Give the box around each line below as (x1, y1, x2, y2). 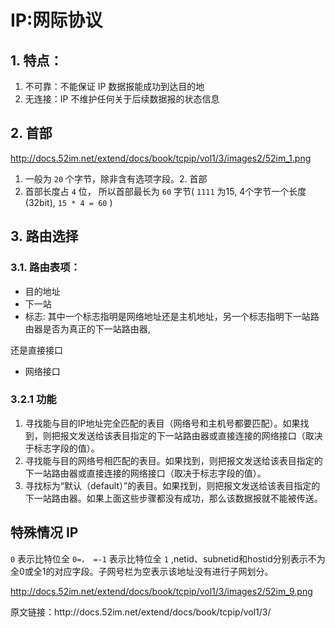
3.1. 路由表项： (10, 261, 81, 275)
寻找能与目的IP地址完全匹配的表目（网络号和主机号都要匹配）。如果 (24, 417, 301, 429)
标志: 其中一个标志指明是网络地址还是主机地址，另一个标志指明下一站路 (24, 310, 320, 322)
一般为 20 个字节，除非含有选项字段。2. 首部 (24, 172, 208, 185)
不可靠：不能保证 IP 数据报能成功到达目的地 (24, 81, 205, 92)
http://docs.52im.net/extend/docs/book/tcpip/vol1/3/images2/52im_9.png (10, 585, 313, 597)
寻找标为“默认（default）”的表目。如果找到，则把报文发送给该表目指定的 (24, 479, 321, 491)
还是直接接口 (10, 344, 63, 356)
